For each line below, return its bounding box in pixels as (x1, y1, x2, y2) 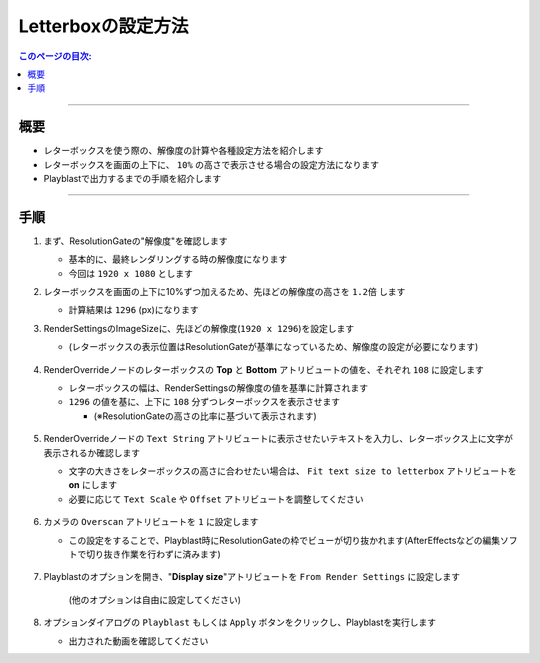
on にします (68, 479, 118, 491)
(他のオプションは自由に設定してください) (68, 593, 242, 605)
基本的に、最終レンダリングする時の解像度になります (68, 253, 288, 265)
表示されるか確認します (43, 446, 140, 459)
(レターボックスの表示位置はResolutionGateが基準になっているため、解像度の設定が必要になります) (68, 341, 479, 353)
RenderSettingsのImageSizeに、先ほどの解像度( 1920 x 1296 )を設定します (43, 322, 355, 334)
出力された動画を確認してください (68, 635, 209, 647)
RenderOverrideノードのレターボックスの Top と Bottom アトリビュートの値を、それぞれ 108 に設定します (43, 363, 485, 375)
